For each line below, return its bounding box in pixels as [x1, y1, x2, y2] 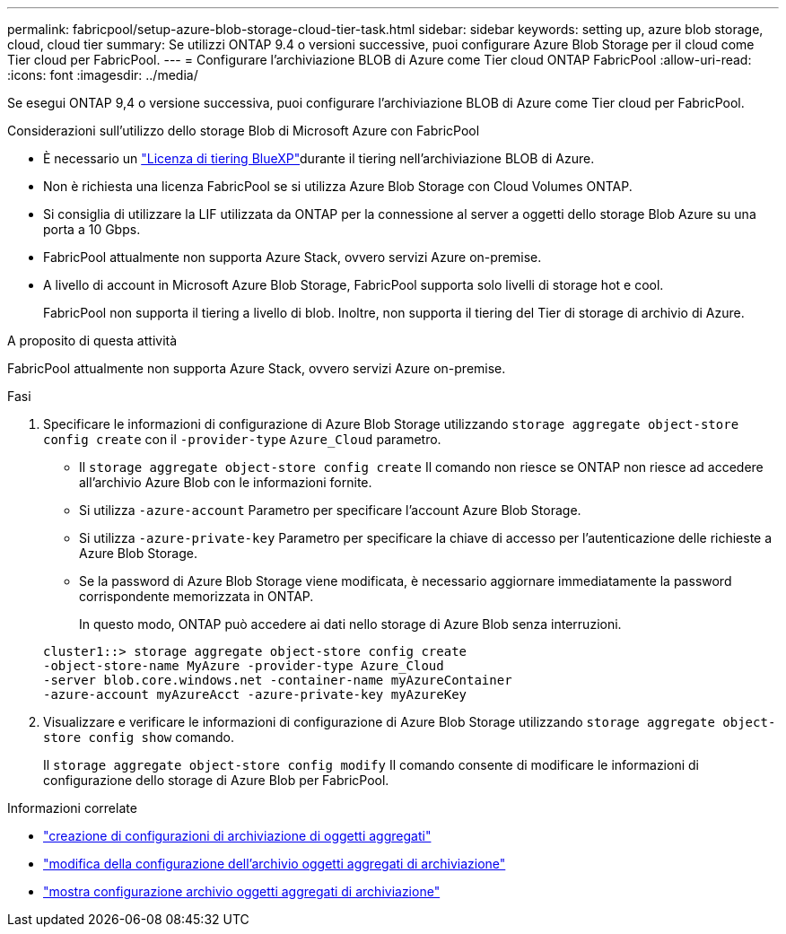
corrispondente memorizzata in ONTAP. [79, 589, 314, 604]
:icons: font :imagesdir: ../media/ [7, 67, 198, 83]
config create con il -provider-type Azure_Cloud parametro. [43, 432, 441, 447]
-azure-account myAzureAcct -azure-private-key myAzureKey [43, 687, 467, 702]
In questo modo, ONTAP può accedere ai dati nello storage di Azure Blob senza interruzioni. [79, 616, 622, 632]
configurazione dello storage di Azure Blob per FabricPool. [43, 773, 389, 788]
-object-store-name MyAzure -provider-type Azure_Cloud [43, 659, 444, 673]
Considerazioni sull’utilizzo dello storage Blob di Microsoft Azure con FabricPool [7, 123, 480, 138]
